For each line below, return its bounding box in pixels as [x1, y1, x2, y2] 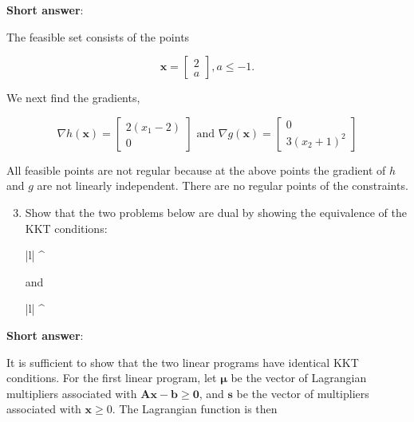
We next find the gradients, [6, 89, 140, 106]
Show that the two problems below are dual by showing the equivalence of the [25, 203, 407, 220]
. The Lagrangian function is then [112, 400, 278, 417]
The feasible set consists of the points [6, 28, 190, 45]
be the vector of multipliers [236, 385, 369, 401]
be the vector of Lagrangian [231, 369, 367, 386]
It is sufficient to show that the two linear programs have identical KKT [6, 353, 359, 370]
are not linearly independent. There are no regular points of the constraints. [37, 177, 408, 194]
